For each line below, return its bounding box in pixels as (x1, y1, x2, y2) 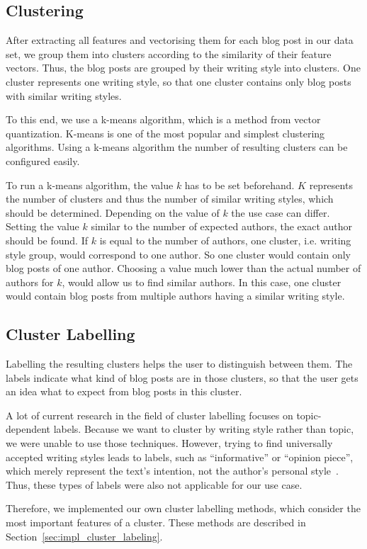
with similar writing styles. (6, 88, 122, 103)
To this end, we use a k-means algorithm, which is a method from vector (6, 112, 321, 127)
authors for (6, 274, 54, 289)
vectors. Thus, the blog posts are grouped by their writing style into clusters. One (6, 60, 361, 75)
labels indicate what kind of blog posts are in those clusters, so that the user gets (6, 370, 358, 385)
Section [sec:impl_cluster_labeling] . (6, 528, 163, 543)
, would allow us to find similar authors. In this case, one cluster (62, 274, 341, 289)
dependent (6, 421, 51, 436)
